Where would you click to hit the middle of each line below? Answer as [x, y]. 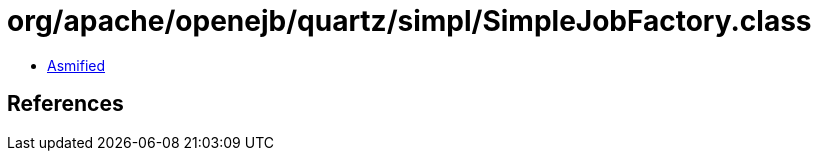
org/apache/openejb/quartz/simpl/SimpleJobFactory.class [409, 21]
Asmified [76, 65]
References [65, 104]
